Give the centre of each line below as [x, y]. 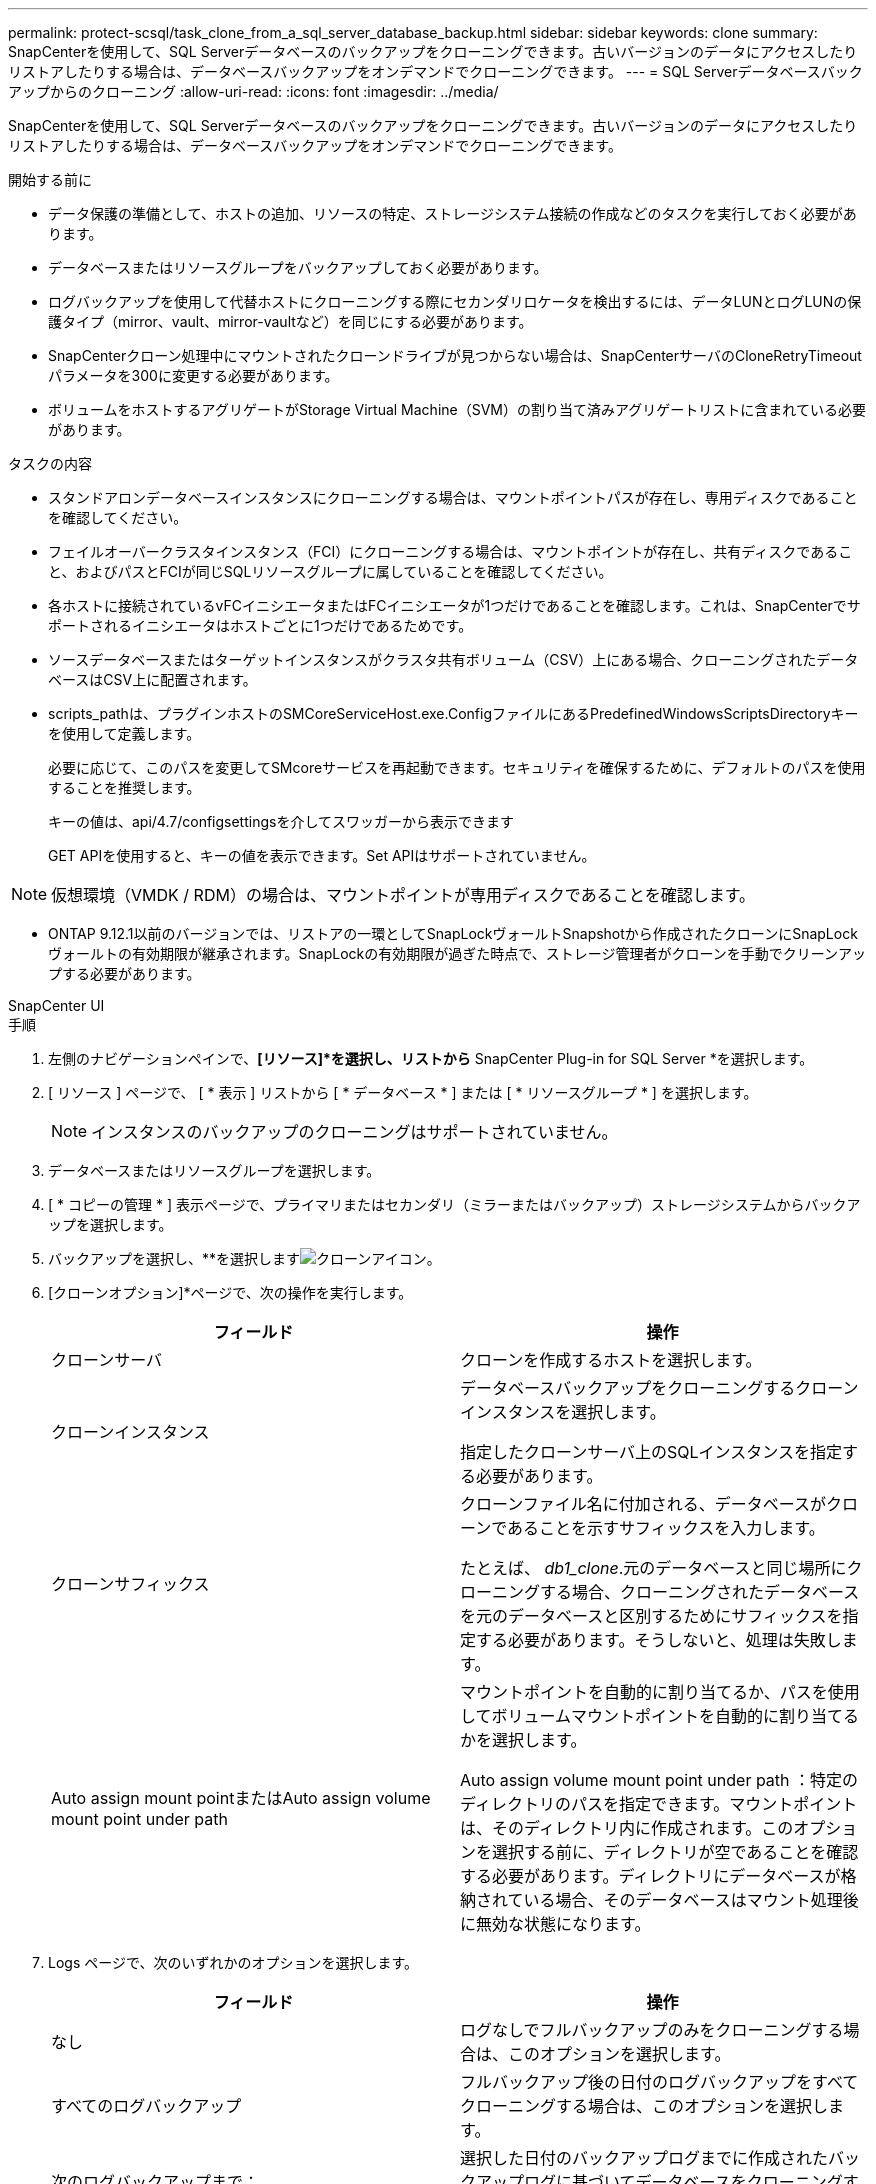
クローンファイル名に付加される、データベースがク [651, 1504]
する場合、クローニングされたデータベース [700, 1592]
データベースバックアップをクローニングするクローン [659, 1388]
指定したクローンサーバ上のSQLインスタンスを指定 [651, 1452]
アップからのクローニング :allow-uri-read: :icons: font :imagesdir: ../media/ [253, 91]
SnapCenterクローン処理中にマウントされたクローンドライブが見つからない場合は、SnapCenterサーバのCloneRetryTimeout [455, 355]
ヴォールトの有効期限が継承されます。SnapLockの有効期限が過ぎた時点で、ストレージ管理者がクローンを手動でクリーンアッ [457, 953]
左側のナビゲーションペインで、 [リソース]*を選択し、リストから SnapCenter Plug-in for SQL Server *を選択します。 [431, 1058]
